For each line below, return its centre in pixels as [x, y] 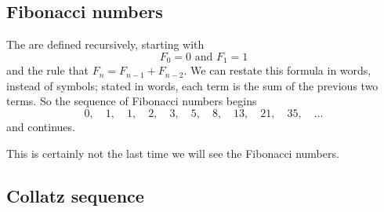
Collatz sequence [75, 195]
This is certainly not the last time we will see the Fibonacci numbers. [173, 153]
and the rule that [48, 70]
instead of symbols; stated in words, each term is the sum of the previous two [192, 85]
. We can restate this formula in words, [277, 70]
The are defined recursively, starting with [105, 44]
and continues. [41, 127]
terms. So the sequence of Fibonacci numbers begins [132, 101]
